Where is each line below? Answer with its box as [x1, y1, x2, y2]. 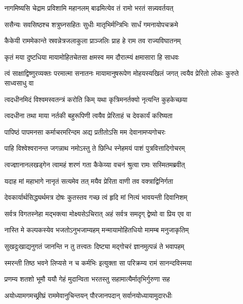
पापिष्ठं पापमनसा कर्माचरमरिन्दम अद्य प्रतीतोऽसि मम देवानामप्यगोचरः [4, 126, 166, 137]
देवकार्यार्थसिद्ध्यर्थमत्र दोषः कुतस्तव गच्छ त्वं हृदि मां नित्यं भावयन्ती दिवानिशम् [4, 192, 187, 202]
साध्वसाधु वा [4, 77, 34, 88]
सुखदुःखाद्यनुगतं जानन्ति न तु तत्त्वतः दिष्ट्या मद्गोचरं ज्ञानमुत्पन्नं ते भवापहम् [4, 241, 185, 251]
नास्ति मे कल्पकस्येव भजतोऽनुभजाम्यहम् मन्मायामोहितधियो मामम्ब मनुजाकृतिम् [4, 225, 189, 235]
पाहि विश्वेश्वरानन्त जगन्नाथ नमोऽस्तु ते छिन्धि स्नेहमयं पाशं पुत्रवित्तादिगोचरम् [4, 143, 185, 153]
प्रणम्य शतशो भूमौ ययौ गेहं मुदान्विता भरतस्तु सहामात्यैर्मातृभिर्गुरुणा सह [4, 274, 170, 284]
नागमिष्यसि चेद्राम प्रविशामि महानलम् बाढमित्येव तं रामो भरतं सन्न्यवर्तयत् [4, 3, 173, 13]
